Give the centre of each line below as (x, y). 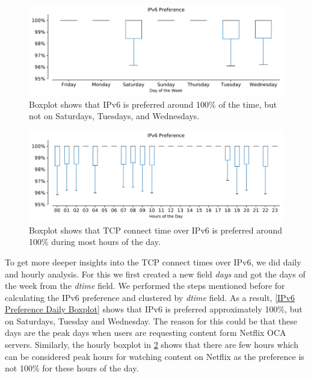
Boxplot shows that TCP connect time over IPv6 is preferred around (155, 230)
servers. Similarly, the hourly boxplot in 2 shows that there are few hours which (152, 345)
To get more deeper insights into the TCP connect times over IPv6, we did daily (153, 262)
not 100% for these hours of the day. (72, 368)
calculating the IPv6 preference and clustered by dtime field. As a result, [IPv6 (150, 297)
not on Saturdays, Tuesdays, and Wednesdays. (114, 116)
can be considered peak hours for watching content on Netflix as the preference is (155, 356)
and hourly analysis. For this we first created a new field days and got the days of (155, 274)
